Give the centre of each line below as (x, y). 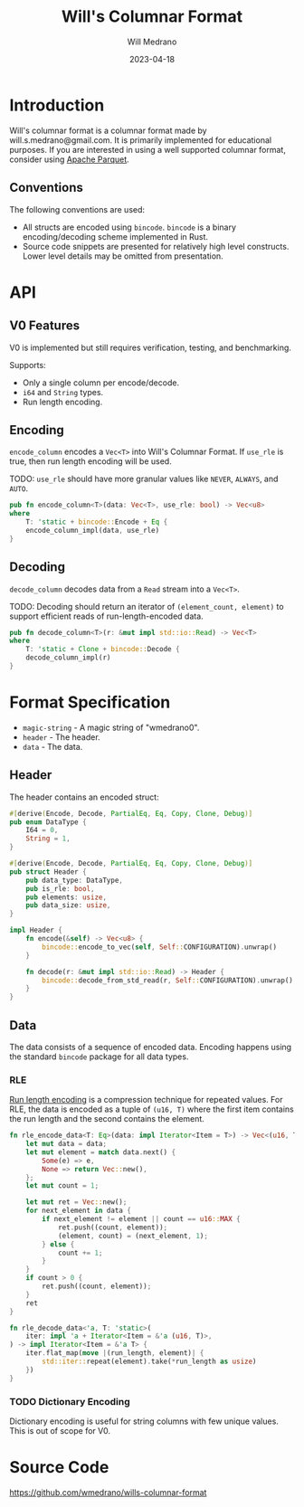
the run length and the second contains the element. (107, 1119)
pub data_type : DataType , (75, 880)
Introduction (57, 105)
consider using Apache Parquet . (69, 159)
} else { (58, 1244)
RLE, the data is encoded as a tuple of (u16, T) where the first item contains (152, 1109)
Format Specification (90, 702)
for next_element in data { (78, 1211)
